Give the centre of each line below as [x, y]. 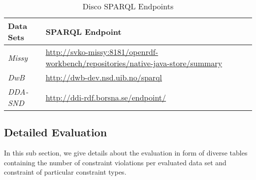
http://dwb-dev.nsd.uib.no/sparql [104, 77]
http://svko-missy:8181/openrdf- [102, 52]
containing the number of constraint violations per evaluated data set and [115, 162]
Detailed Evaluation [56, 132]
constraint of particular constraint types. [65, 172]
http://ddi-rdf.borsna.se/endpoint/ [106, 97]
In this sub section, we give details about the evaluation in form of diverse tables [126, 153]
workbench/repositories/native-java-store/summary [134, 63]
